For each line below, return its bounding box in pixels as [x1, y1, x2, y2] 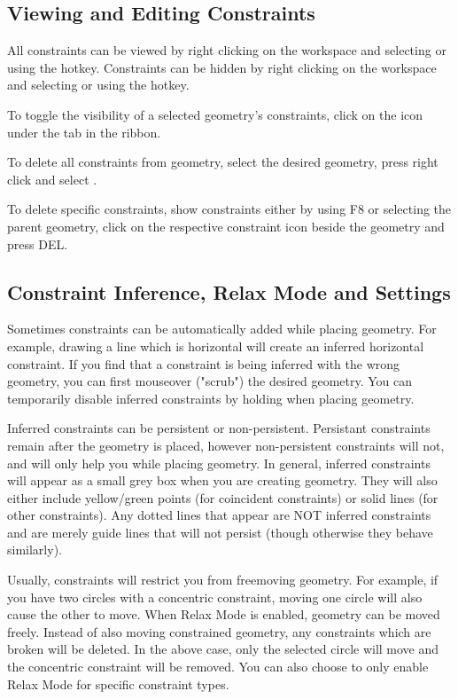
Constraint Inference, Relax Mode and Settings [7, 278, 451, 305]
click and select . [7, 169, 97, 188]
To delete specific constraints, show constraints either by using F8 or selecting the [7, 200, 452, 218]
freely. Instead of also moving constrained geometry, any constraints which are [7, 622, 431, 640]
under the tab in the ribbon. [7, 122, 161, 141]
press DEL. [7, 234, 68, 253]
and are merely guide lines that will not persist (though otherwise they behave [7, 522, 433, 541]
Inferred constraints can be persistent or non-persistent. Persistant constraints [7, 419, 431, 437]
